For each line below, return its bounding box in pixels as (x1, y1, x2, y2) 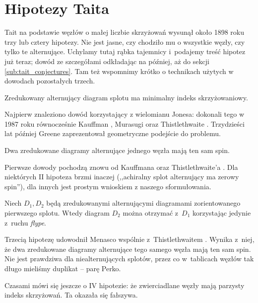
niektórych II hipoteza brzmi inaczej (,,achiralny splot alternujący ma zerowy (4, 171, 239, 182)
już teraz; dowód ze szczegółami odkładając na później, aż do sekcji (4, 56, 209, 66)
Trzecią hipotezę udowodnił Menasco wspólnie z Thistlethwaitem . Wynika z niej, (4, 234, 255, 244)
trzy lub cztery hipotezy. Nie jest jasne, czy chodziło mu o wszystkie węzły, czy (4, 36, 245, 47)
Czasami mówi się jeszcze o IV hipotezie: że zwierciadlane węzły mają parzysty (4, 280, 245, 290)
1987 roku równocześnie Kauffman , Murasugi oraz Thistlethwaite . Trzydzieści (4, 118, 245, 129)
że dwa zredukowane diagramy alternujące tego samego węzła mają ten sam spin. (4, 243, 251, 254)
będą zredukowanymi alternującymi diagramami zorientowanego (46, 198, 241, 208)
